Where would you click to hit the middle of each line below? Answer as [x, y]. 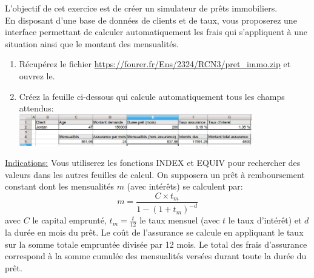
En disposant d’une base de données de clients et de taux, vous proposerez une [151, 20]
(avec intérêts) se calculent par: [185, 186]
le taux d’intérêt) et [265, 220]
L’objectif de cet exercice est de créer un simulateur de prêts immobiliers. [141, 8]
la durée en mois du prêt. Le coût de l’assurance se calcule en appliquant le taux [154, 232]
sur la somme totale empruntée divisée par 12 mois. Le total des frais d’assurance [156, 244]
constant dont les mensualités [59, 186]
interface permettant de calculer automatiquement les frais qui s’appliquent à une [156, 32]
